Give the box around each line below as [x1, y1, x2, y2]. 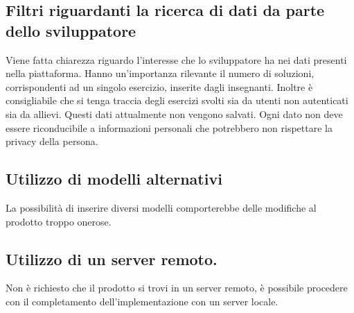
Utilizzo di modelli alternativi [6, 168, 222, 189]
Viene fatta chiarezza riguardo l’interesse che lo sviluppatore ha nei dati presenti [6, 52, 347, 67]
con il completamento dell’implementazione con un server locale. [6, 294, 278, 308]
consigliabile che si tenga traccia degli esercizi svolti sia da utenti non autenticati [6, 93, 348, 108]
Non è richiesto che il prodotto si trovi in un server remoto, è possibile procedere [6, 280, 348, 295]
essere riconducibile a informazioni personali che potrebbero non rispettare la [6, 120, 333, 135]
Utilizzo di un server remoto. [6, 248, 218, 269]
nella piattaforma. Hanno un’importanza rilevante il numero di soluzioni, [6, 66, 315, 81]
